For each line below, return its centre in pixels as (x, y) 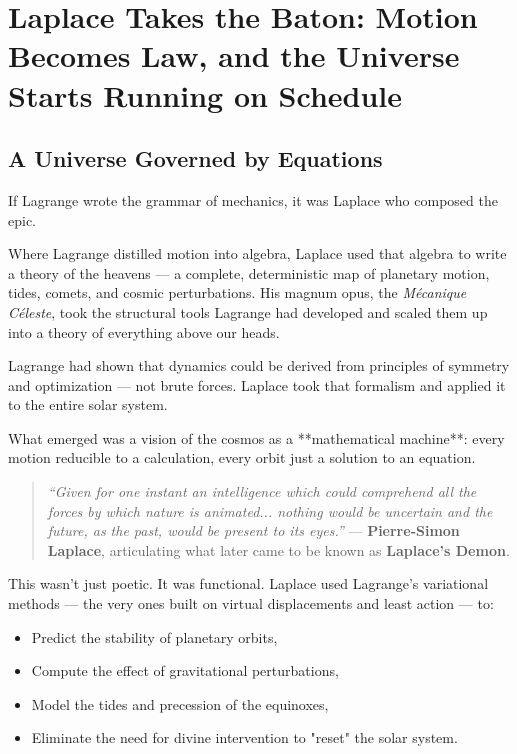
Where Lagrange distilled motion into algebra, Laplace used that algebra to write (257, 253)
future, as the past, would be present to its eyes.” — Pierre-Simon (253, 530)
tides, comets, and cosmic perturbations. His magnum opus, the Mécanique (237, 292)
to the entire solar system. (88, 404)
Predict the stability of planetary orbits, (154, 636)
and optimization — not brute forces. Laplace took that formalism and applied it (257, 384)
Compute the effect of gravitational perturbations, (185, 670)
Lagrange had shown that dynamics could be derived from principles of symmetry (259, 365)
